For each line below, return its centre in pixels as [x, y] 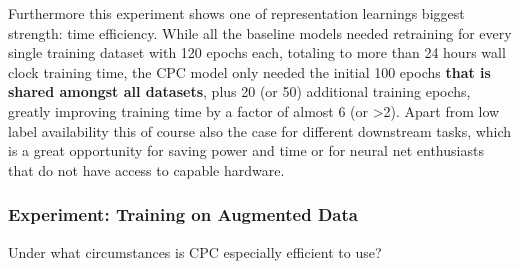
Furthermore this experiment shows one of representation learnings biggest [236, 13]
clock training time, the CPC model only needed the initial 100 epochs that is [249, 71]
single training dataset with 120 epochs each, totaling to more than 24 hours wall [257, 52]
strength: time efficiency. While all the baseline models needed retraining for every [260, 32]
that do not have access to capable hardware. [146, 169]
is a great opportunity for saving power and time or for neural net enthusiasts [246, 150]
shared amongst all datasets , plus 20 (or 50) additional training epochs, [239, 91]
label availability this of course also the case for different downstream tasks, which [260, 130]
